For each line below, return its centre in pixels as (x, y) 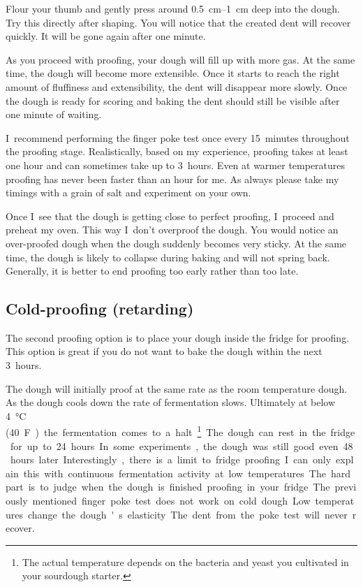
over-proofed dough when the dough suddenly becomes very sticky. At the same (176, 243)
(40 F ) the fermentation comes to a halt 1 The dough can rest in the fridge (180, 431)
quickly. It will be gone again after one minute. (106, 36)
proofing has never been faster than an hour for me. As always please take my (172, 179)
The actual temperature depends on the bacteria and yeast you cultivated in (185, 561)
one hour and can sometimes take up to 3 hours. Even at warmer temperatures (176, 165)
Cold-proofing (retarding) (100, 309)
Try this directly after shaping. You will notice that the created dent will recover (178, 22)
